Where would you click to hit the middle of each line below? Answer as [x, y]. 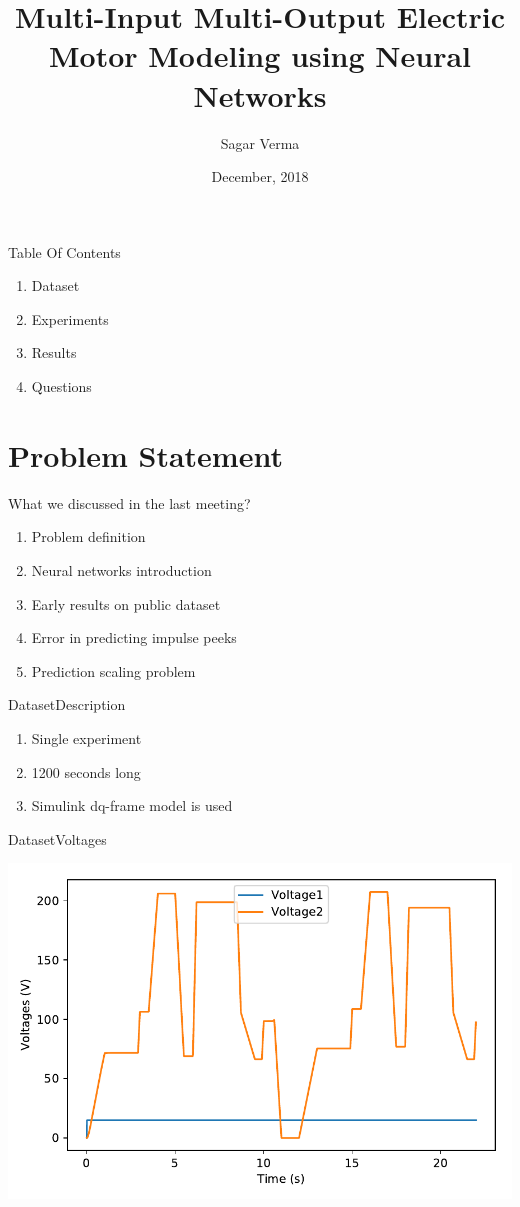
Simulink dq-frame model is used [132, 805]
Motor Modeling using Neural [260, 55]
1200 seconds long [86, 771]
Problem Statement [145, 454]
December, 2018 [260, 176]
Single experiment [86, 737]
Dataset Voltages [57, 838]
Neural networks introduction [121, 569]
